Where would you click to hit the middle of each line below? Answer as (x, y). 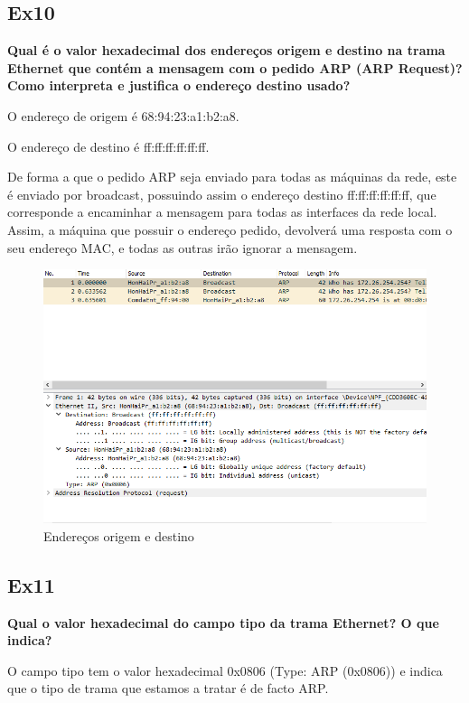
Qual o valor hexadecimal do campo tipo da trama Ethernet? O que (223, 622)
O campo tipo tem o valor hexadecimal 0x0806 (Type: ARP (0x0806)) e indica (225, 670)
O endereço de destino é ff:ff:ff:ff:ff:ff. (108, 146)
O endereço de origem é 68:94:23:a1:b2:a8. (123, 115)
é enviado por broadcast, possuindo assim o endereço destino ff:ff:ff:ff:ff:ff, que (222, 194)
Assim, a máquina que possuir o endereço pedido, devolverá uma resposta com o (230, 229)
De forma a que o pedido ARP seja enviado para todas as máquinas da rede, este (232, 177)
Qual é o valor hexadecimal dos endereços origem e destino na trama (226, 50)
